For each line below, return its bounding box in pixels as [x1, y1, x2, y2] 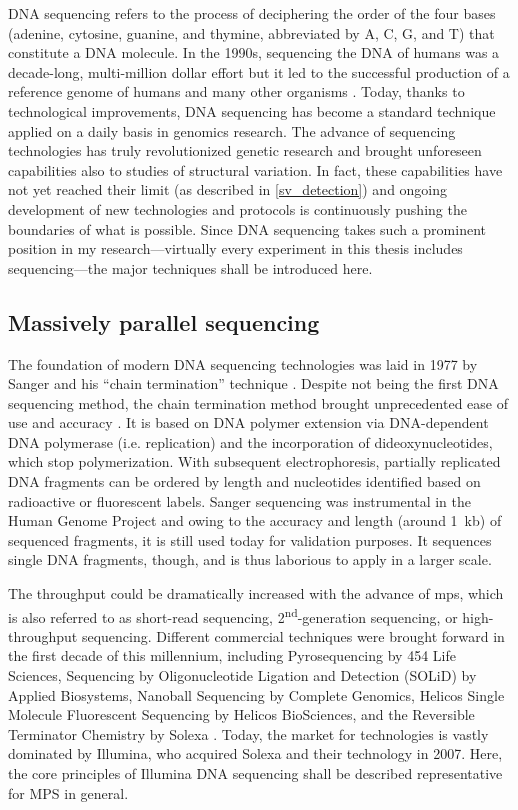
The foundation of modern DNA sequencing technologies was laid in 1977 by [8, 353, 478, 374]
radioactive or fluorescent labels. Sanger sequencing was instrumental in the [8, 490, 471, 511]
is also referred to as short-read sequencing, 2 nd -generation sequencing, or [8, 603, 458, 627]
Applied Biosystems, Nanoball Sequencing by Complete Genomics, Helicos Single [8, 684, 505, 705]
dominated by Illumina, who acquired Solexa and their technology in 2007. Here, [8, 743, 503, 764]
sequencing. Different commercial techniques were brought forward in [81, 625, 505, 646]
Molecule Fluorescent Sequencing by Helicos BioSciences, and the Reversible [8, 704, 475, 725]
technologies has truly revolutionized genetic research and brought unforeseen [8, 140, 482, 161]
